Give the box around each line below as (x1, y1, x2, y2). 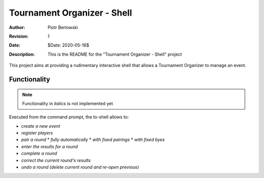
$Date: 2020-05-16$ (47, 42, 89, 48)
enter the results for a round (21, 143, 78, 149)
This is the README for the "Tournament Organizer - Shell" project (47, 51, 182, 57)
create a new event (21, 123, 61, 129)
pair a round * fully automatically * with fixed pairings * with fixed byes (21, 137, 165, 143)
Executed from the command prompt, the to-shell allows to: (9, 114, 129, 120)
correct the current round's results (21, 157, 91, 163)
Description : (9, 51, 35, 57)
